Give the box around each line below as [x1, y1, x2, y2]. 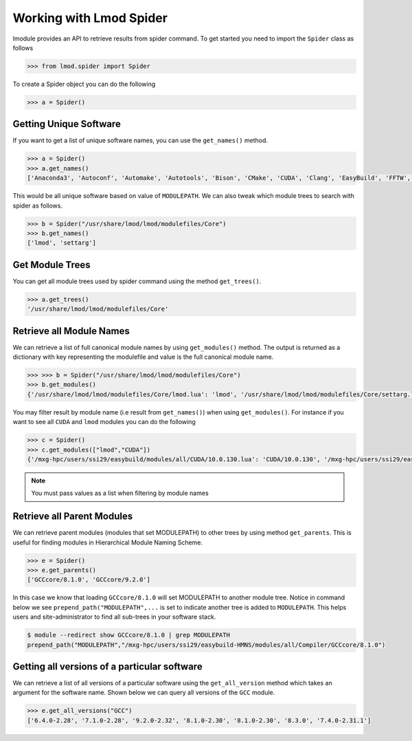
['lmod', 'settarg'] [27, 239, 96, 247]
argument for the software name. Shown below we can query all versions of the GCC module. [12, 688, 275, 697]
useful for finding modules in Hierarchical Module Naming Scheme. [12, 538, 203, 546]
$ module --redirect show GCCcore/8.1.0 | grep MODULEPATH [27, 631, 230, 639]
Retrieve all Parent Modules [12, 511, 133, 522]
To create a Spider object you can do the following [12, 80, 156, 88]
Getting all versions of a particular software [12, 661, 203, 672]
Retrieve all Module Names [12, 325, 130, 337]
